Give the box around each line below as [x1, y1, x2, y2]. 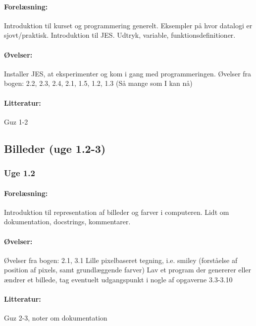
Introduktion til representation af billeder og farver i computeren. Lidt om [4, 206, 229, 217]
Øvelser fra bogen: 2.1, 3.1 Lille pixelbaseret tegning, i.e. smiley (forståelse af [4, 255, 238, 265]
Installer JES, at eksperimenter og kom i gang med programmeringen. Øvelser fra [4, 68, 252, 78]
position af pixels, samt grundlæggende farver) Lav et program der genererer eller [4, 264, 251, 275]
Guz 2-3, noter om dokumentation [4, 313, 107, 323]
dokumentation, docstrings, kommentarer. [4, 216, 131, 227]
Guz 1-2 [4, 116, 28, 127]
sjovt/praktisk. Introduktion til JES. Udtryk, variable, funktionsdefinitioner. [4, 30, 236, 40]
